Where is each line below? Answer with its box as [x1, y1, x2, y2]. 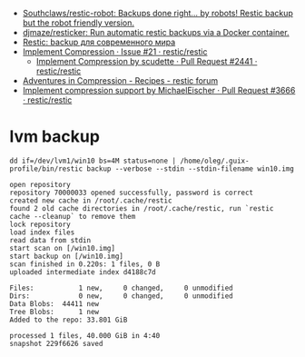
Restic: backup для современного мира [22, 36, 176, 47]
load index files [9, 227, 75, 237]
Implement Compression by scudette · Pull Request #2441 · [35, 56, 258, 66]
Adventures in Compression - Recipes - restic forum [22, 75, 219, 85]
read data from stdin [9, 235, 92, 244]
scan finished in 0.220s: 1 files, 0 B [9, 259, 161, 269]
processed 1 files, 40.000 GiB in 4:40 [9, 331, 161, 340]
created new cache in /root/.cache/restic [9, 195, 172, 205]
